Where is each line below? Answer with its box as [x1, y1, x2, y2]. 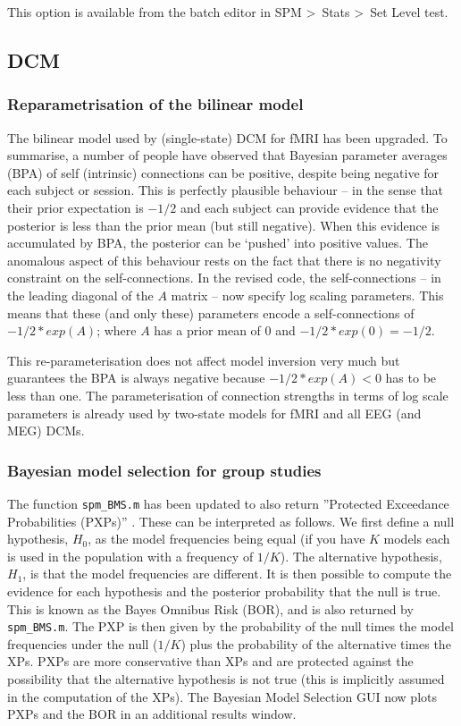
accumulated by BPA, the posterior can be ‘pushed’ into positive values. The [7, 233, 428, 252]
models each [383, 529, 450, 548]
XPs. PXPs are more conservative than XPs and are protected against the [7, 652, 414, 671]
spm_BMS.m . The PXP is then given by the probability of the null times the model [7, 617, 454, 636]
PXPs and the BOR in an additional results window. [7, 705, 297, 723]
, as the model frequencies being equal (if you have [88, 529, 365, 548]
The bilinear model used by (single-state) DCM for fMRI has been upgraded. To [7, 128, 448, 147]
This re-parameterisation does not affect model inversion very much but [7, 350, 400, 369]
